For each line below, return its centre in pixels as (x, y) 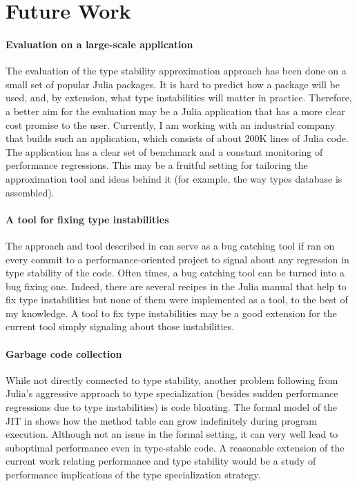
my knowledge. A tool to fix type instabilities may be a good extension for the (171, 313)
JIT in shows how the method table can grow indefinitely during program (161, 420)
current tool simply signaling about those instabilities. (120, 326)
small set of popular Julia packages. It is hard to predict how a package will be (173, 84)
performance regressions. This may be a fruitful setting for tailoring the (157, 165)
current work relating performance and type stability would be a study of (161, 461)
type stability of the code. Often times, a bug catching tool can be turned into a (175, 273)
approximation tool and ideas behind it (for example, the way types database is (174, 178)
